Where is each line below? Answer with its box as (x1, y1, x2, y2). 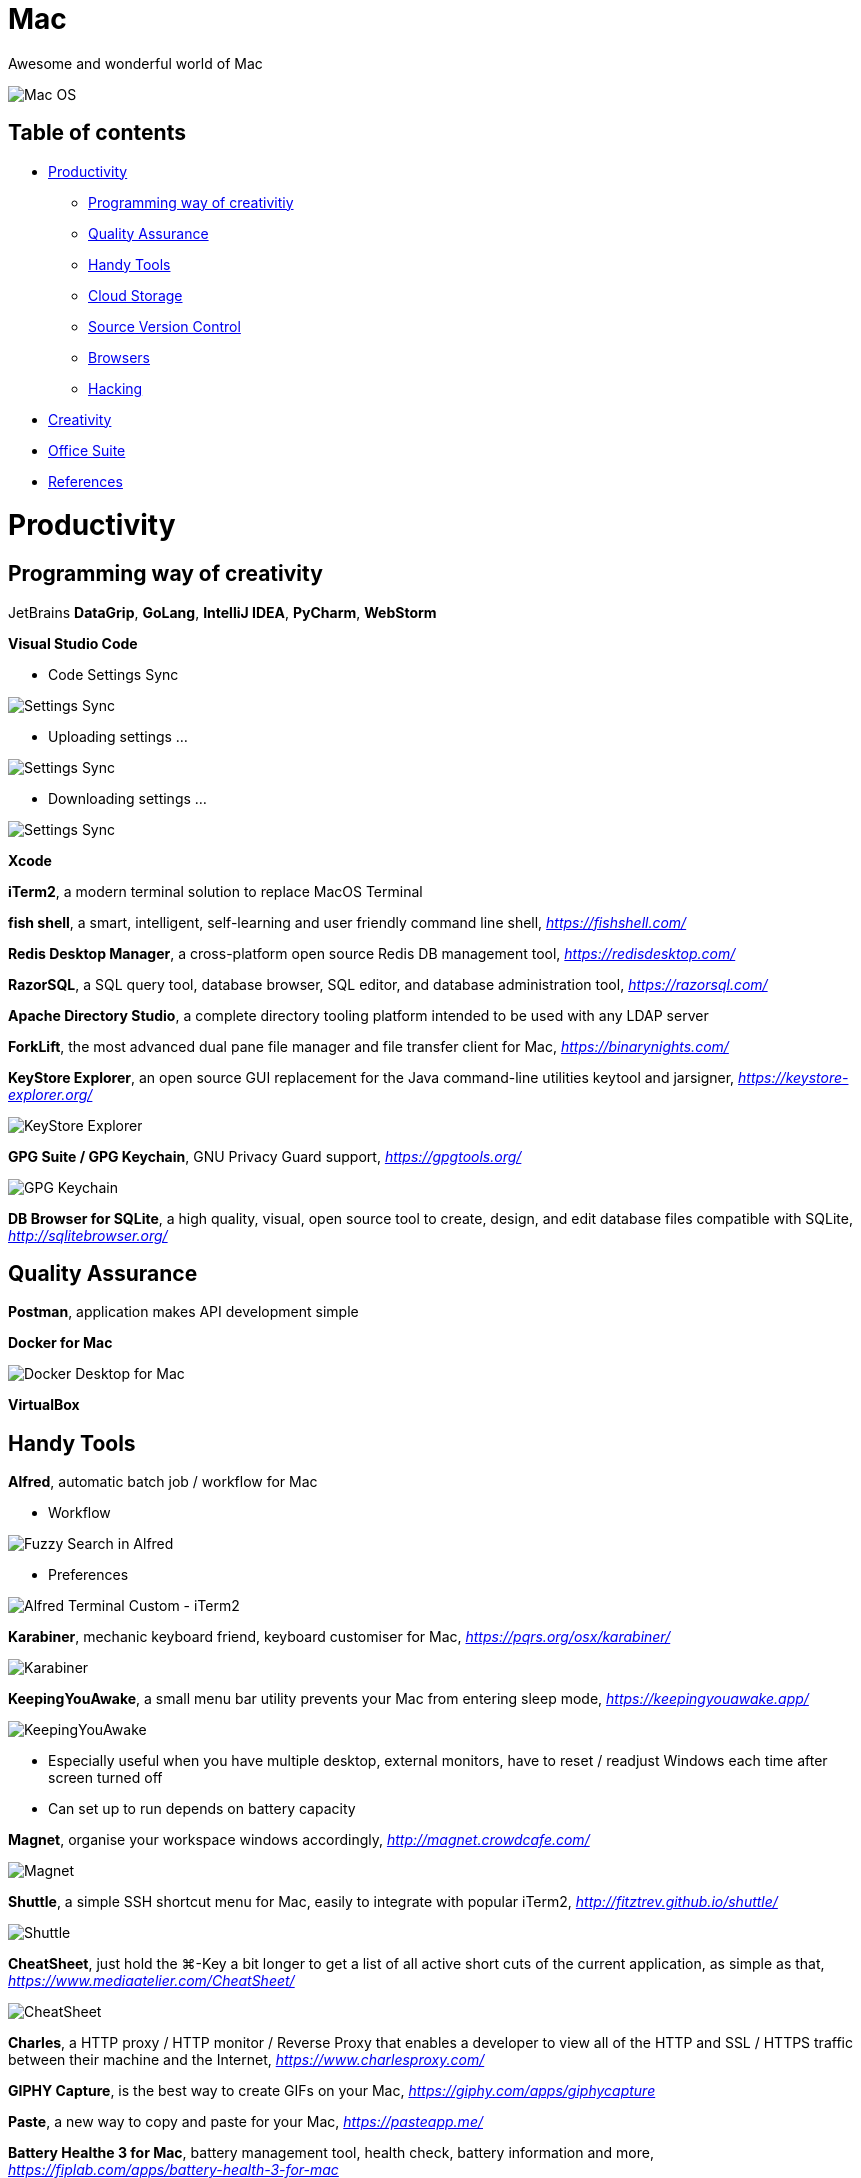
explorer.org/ (8, 1085, 93, 1103)
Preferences (48, 1566, 129, 1584)
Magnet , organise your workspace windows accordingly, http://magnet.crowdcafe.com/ (8, 1831, 590, 1849)
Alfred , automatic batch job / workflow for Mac (8, 1473, 318, 1491)
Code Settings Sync (48, 665, 179, 683)
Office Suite (48, 441, 126, 459)
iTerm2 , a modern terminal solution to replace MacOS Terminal (8, 882, 423, 900)
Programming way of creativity (8, 561, 323, 587)
